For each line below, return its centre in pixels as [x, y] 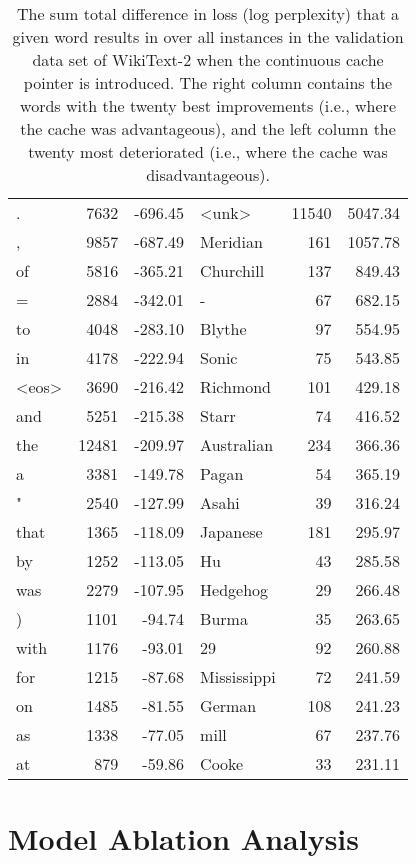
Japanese [231, 531]
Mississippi [238, 676]
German [228, 705]
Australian [237, 444]
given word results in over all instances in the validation [208, 36]
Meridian [231, 241]
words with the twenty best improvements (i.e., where [208, 105]
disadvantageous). [208, 174]
